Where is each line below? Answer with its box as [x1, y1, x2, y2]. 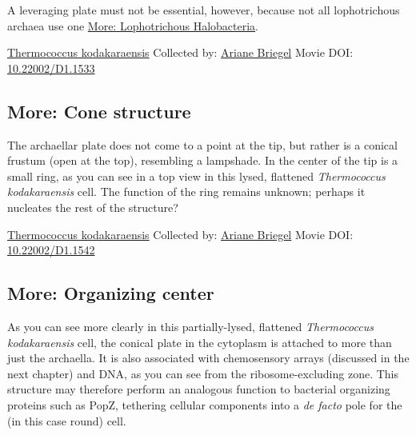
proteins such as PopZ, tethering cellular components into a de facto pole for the [7, 396, 402, 413]
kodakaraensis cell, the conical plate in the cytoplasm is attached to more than [7, 333, 392, 350]
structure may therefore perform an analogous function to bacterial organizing [7, 381, 390, 397]
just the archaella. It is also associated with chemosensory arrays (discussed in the [7, 349, 410, 366]
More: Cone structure [7, 98, 191, 123]
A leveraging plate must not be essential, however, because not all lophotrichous [7, 2, 400, 18]
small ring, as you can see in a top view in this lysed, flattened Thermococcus [7, 167, 386, 184]
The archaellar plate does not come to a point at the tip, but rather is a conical [7, 136, 398, 153]
